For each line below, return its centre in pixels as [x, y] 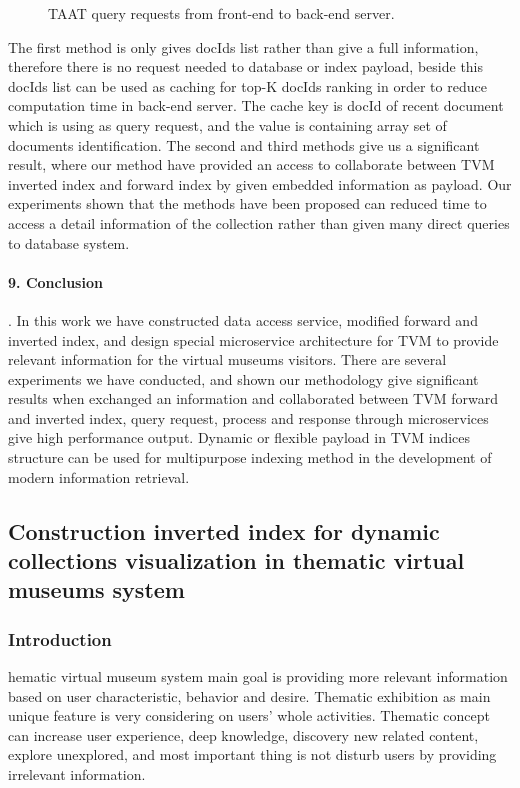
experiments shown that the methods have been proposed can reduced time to [247, 203]
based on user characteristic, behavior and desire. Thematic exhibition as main [249, 695]
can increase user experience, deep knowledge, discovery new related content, [243, 734]
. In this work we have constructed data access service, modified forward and [243, 319]
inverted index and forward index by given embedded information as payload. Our [260, 183]
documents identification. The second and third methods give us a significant [244, 144]
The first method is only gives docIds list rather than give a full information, [243, 46]
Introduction [60, 638]
